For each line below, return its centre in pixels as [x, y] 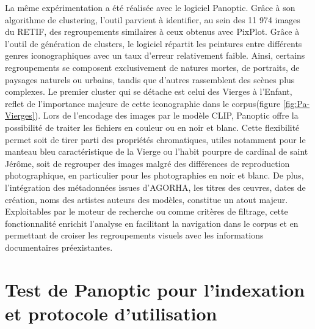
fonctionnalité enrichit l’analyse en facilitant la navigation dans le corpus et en [152, 223]
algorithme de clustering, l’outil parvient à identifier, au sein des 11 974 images [153, 19]
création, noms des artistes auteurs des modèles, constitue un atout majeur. [147, 199]
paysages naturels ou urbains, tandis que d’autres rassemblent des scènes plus [150, 79]
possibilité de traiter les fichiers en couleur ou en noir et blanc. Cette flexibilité [152, 127]
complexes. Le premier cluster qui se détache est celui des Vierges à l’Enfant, [149, 91]
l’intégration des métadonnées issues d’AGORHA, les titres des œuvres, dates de [155, 187]
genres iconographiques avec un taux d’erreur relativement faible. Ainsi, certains [155, 55]
